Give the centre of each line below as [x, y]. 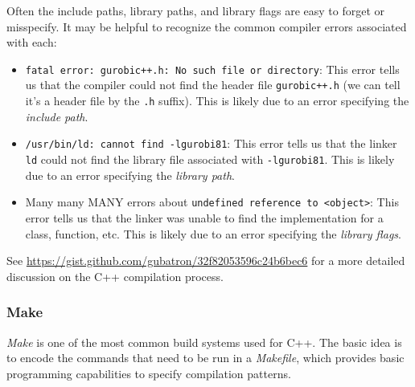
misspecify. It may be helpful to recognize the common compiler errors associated [207, 26]
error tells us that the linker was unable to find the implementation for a [204, 217]
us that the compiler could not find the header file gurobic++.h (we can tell [213, 85]
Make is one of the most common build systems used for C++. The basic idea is [204, 342]
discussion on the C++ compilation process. [115, 276]
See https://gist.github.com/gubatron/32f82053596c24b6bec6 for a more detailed [206, 261]
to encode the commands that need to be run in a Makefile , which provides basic [205, 358]
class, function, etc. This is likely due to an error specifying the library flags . [213, 233]
